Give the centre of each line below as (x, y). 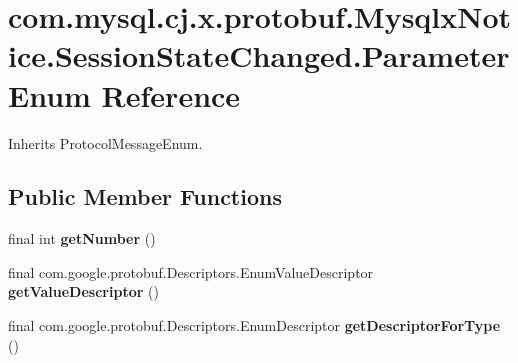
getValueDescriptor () (83, 291)
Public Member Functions (145, 196)
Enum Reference (124, 94)
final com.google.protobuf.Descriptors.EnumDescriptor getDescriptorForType (254, 325)
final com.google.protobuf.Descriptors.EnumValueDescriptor (191, 271)
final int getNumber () (82, 238)
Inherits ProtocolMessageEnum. (105, 142)
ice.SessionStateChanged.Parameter (259, 55)
